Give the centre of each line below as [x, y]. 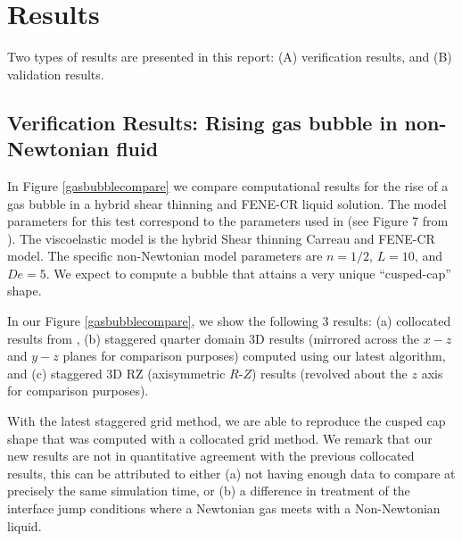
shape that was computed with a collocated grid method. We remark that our [220, 438]
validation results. [56, 74]
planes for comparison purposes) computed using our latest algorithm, [254, 356]
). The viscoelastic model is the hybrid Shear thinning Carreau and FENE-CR [221, 238]
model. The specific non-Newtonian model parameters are [165, 256]
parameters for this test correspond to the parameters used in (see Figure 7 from [228, 221]
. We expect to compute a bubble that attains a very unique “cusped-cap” [248, 273]
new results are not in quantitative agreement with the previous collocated [211, 456]
